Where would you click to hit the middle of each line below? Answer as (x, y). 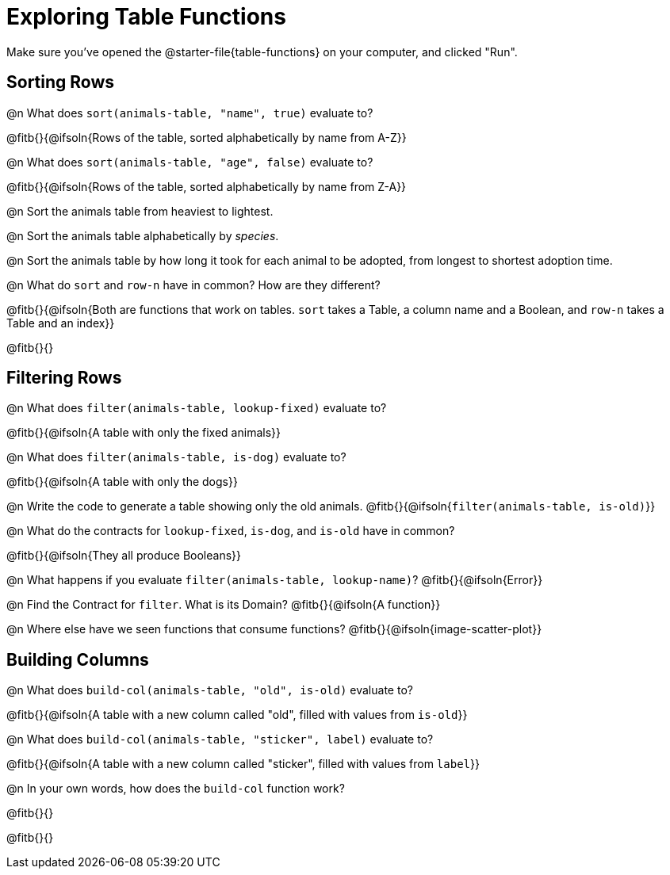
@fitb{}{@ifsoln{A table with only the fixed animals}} (144, 433)
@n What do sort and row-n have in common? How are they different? (193, 285)
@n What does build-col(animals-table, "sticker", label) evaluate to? (220, 739)
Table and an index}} (61, 323)
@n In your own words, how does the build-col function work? (176, 789)
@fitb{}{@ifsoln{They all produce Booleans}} (124, 556)
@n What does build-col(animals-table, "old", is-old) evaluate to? (210, 690)
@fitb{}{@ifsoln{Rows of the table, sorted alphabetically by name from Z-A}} (207, 186)
